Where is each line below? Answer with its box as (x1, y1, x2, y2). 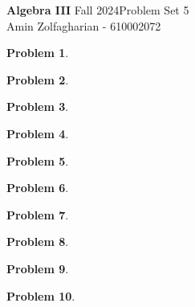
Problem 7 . (6, 206, 69, 223)
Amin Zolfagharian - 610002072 (6, 17, 161, 34)
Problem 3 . (6, 98, 69, 115)
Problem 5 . (6, 152, 69, 169)
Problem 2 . (6, 71, 69, 88)
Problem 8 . (6, 233, 69, 250)
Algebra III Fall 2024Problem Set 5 (6, 2, 189, 18)
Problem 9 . (6, 260, 69, 276)
